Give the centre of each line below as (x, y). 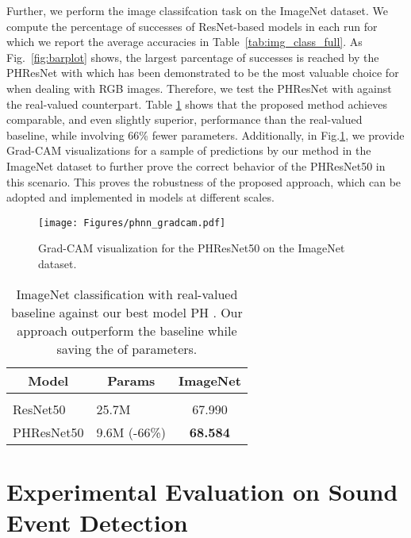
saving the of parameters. (127, 348)
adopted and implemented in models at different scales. (140, 197)
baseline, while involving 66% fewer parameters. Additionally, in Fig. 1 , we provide (205, 134)
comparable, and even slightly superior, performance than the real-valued (184, 119)
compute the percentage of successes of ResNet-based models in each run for (192, 26)
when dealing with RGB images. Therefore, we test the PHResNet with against (199, 88)
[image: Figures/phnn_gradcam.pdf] (132, 223)
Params (131, 380)
